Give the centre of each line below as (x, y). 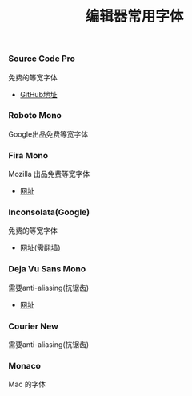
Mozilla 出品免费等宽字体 (49, 174)
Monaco (25, 365)
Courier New (33, 326)
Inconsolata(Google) (49, 212)
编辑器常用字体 (134, 16)
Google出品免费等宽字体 (48, 134)
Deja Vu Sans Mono (47, 269)
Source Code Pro (42, 59)
